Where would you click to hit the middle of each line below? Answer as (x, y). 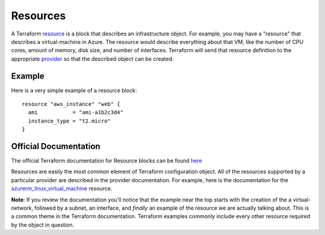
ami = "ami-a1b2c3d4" (76, 112)
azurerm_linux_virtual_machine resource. (62, 189)
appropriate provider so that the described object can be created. (92, 59)
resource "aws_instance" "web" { (71, 104)
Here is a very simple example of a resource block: (74, 90)
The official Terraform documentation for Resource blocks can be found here (107, 161)
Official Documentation (56, 146)
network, (22, 208)
